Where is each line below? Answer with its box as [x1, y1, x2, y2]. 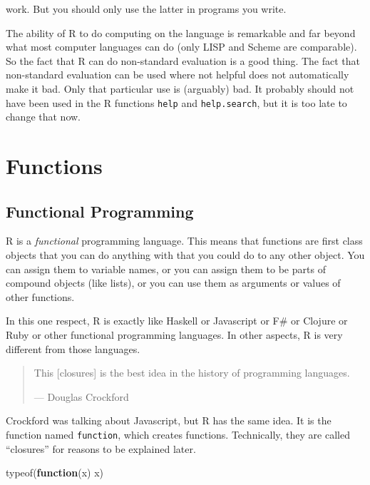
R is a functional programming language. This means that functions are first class [6, 233, 363, 248]
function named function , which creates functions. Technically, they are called [6, 427, 350, 441]
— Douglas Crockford [34, 389, 129, 404]
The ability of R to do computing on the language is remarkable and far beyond [6, 25, 356, 40]
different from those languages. [6, 341, 140, 356]
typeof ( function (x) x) [6, 465, 104, 480]
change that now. [6, 109, 81, 124]
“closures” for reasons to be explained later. [6, 441, 196, 456]
